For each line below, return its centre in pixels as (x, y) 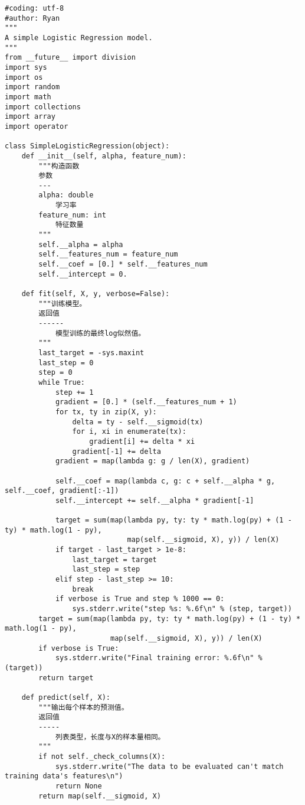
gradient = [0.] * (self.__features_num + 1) (146, 402)
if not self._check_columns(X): (102, 756)
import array (30, 117)
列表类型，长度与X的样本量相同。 (110, 737)
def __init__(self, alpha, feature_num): (104, 156)
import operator (37, 126)
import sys (26, 67)
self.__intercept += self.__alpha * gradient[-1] (155, 500)
